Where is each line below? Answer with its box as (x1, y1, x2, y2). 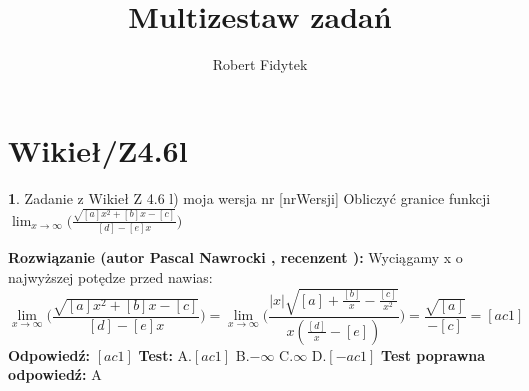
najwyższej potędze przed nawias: (8, 266, 213, 287)
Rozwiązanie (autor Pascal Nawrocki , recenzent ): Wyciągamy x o (8, 247, 463, 268)
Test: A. (138, 344, 192, 365)
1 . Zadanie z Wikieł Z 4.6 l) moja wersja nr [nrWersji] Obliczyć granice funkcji (8, 187, 491, 208)
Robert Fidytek (212, 54, 308, 75)
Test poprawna (381, 344, 486, 365)
